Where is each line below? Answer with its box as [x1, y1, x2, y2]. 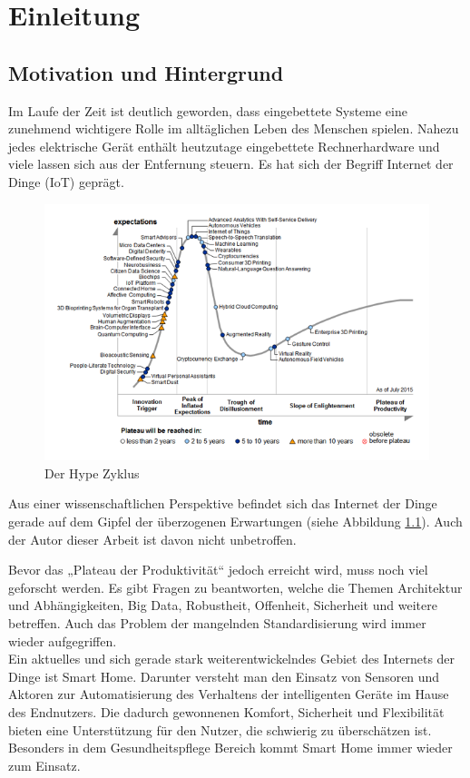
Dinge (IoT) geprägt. [8, 172, 124, 191]
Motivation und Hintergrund [8, 58, 284, 86]
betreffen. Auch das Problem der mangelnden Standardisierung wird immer [8, 613, 426, 632]
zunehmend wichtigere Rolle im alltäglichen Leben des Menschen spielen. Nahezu [8, 119, 459, 138]
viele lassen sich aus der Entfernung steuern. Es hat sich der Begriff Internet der [8, 154, 454, 173]
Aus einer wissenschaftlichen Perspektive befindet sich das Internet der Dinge [8, 494, 437, 513]
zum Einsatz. [8, 755, 81, 774]
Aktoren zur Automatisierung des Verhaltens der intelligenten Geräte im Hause [8, 684, 449, 704]
